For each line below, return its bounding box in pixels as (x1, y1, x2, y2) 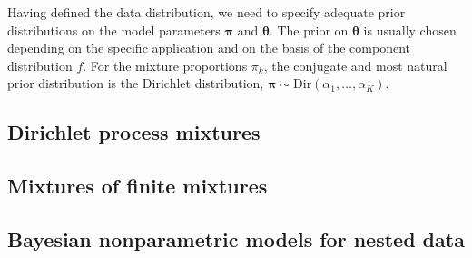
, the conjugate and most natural (263, 55, 447, 74)
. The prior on (269, 20, 349, 39)
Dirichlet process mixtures (7, 118, 261, 146)
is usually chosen (363, 20, 457, 39)
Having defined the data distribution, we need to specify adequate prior (7, 3, 406, 21)
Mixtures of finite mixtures (7, 172, 268, 200)
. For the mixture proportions (83, 55, 248, 74)
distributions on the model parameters (7, 20, 221, 39)
